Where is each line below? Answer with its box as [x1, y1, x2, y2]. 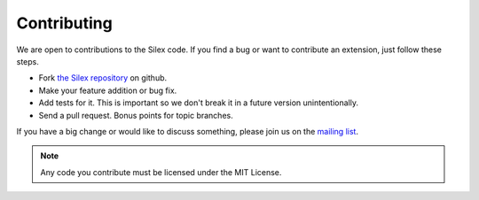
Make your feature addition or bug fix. [38, 85, 177, 96]
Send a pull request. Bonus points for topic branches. [38, 110, 234, 120]
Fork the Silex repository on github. [38, 73, 168, 83]
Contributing [16, 13, 113, 33]
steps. [16, 56, 39, 66]
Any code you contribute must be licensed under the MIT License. [40, 166, 282, 177]
